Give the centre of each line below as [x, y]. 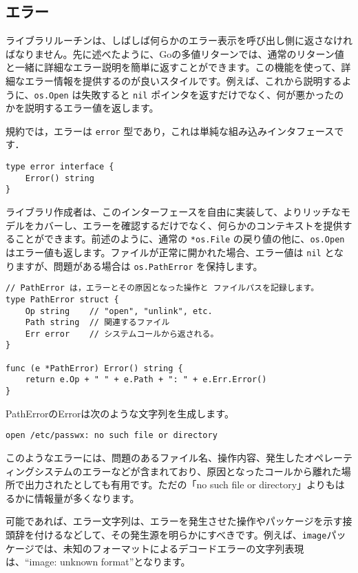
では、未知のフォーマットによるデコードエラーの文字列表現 [169, 548]
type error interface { [60, 167]
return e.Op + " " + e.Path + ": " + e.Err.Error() [146, 380]
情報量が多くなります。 [87, 498]
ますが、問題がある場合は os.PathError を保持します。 [139, 265]
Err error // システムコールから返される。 [122, 334]
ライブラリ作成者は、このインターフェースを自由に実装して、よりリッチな [173, 212]
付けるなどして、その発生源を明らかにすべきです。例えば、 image [180, 534]
